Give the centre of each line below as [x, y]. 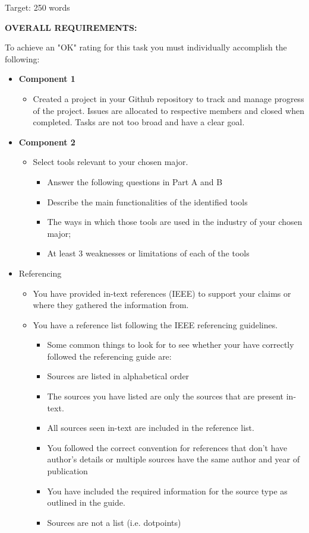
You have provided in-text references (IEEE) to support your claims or [162, 293]
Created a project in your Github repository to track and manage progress [168, 98]
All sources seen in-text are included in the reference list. [151, 428]
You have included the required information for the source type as [167, 491]
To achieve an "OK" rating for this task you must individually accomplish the [146, 47]
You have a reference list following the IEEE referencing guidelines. [155, 324]
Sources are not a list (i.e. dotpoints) [114, 522]
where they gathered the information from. [111, 305]
